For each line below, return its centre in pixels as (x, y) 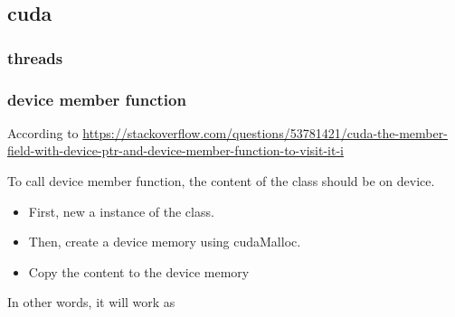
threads (35, 57)
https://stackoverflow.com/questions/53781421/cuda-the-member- (265, 132)
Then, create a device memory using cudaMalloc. (165, 242)
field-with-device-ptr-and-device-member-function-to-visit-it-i (175, 150)
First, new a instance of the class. (121, 211)
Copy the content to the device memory (139, 271)
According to (43, 132)
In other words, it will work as (91, 302)
